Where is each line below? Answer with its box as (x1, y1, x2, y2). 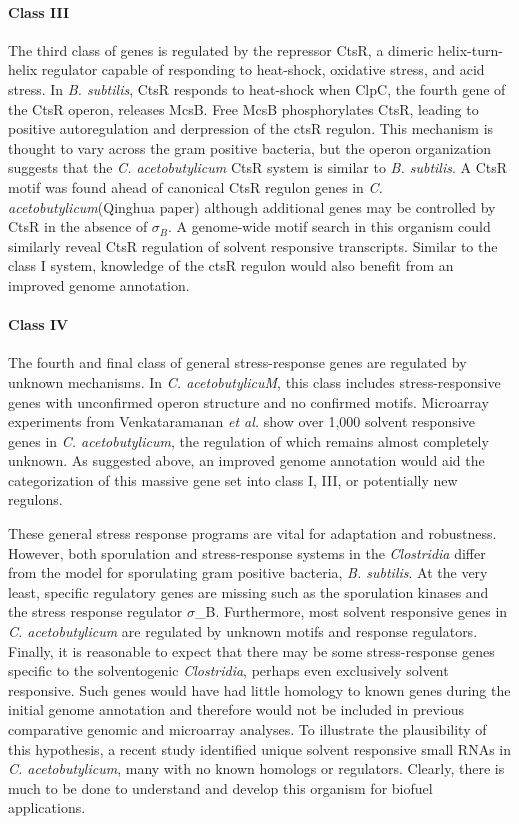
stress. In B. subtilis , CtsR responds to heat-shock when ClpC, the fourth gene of (8, 78, 506, 99)
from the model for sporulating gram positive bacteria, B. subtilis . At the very (8, 562, 488, 583)
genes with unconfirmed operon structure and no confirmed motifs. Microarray (8, 391, 489, 412)
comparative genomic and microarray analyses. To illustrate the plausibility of (8, 719, 487, 739)
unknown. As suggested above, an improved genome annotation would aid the (8, 450, 485, 471)
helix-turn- (437, 39, 503, 60)
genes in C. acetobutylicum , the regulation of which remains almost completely (8, 430, 489, 451)
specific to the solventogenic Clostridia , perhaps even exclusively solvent (8, 660, 449, 681)
